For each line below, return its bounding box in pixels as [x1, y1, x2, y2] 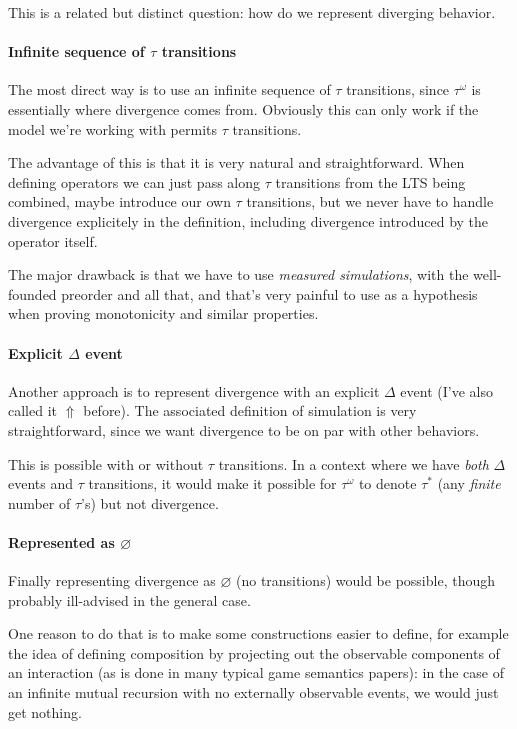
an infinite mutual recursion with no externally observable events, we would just [8, 682, 499, 703]
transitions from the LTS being [275, 171, 466, 192]
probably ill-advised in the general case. [8, 589, 251, 610]
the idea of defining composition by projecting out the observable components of [8, 642, 500, 663]
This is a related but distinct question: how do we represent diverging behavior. [8, 2, 496, 22]
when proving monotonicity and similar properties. [8, 303, 319, 324]
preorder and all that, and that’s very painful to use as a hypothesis [61, 283, 478, 304]
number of [8, 492, 71, 513]
